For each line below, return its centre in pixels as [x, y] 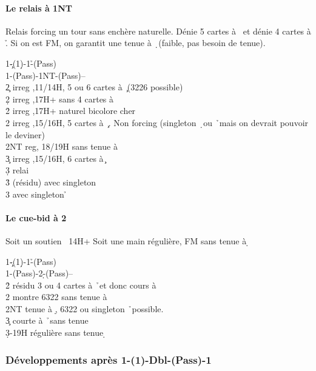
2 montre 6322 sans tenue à [56, 297]
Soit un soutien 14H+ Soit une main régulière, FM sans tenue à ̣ [127, 240]
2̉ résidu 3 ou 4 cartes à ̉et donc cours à [81, 285]
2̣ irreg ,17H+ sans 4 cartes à [60, 99]
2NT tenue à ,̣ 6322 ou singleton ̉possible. [85, 308]
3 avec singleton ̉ [36, 194]
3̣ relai [17, 170]
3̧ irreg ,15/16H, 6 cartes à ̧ [56, 158]
